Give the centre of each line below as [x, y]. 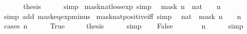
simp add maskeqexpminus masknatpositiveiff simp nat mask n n [122, 16]
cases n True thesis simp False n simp [123, 26]
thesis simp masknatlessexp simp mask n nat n [122, 6]
